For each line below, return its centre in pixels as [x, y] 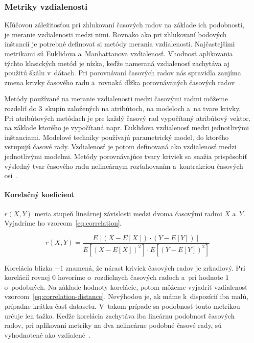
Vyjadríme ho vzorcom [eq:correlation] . [63, 223]
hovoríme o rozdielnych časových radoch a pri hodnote [140, 277]
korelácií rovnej [27, 277]
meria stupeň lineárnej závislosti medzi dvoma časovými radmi [128, 213]
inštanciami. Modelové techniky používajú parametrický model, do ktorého [116, 137]
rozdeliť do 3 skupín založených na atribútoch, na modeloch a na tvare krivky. [123, 108]
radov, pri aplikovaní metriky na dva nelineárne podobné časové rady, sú [113, 325]
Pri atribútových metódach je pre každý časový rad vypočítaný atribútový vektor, [128, 118]
